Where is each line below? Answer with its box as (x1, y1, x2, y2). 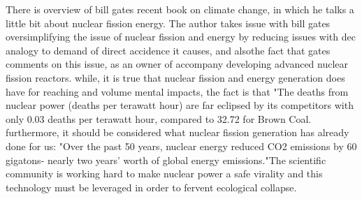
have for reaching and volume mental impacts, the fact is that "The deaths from (6, 84, 349, 98)
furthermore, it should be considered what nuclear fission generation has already (6, 125, 349, 140)
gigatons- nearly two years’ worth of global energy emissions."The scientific (6, 152, 326, 167)
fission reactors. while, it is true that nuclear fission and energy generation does (6, 70, 345, 84)
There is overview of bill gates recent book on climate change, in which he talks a (6, 2, 354, 16)
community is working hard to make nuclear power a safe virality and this (6, 166, 323, 181)
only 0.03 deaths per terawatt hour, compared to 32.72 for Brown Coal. (6, 111, 312, 126)
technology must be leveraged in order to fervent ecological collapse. (6, 179, 297, 194)
